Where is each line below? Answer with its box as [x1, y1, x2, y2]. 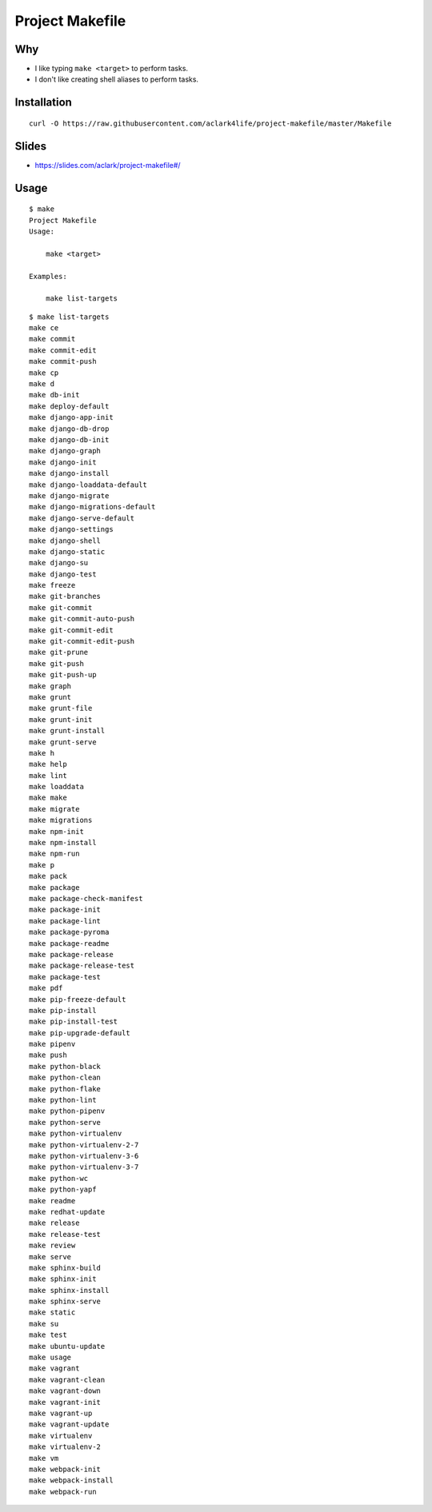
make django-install [29, 469, 110, 478]
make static [29, 1308, 76, 1317]
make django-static [29, 547, 106, 556]
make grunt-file [29, 704, 93, 713]
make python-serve [29, 1118, 102, 1127]
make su [29, 1319, 59, 1328]
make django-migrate [29, 491, 110, 500]
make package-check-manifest [29, 894, 143, 903]
